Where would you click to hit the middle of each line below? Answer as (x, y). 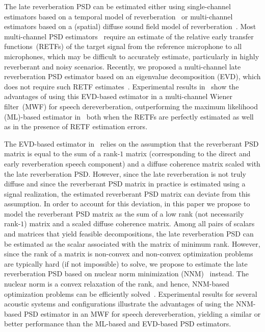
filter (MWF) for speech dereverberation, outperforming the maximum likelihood (131, 106)
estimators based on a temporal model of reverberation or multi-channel (118, 16)
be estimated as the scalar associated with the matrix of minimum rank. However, (132, 243)
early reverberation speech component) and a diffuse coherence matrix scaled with (132, 163)
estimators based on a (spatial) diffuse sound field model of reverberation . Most (130, 26)
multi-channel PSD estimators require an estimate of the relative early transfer (129, 36)
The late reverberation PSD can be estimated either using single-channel (117, 6)
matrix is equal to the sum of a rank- (62, 153)
